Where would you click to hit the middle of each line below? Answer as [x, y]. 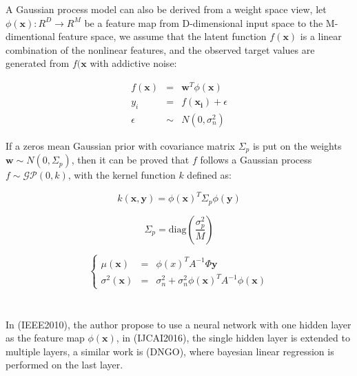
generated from [38, 63]
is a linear [321, 36]
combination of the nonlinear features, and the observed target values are [160, 49]
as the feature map [45, 338]
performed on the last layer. [64, 365]
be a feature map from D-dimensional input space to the [204, 22]
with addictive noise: [133, 63]
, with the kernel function [122, 175]
